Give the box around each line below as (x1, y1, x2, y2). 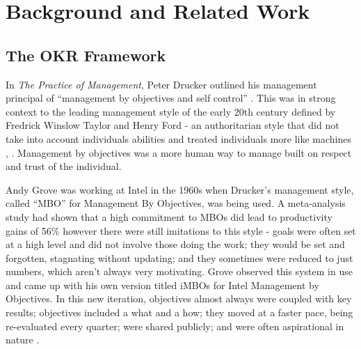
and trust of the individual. (6, 159, 122, 173)
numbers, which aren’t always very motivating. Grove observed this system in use (6, 264, 353, 279)
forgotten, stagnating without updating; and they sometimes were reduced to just (6, 250, 353, 265)
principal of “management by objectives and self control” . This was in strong (6, 91, 336, 105)
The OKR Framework (6, 44, 166, 65)
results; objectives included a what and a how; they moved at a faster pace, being (6, 305, 353, 320)
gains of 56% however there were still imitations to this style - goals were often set (6, 223, 356, 238)
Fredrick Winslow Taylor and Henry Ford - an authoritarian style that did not (6, 118, 339, 132)
